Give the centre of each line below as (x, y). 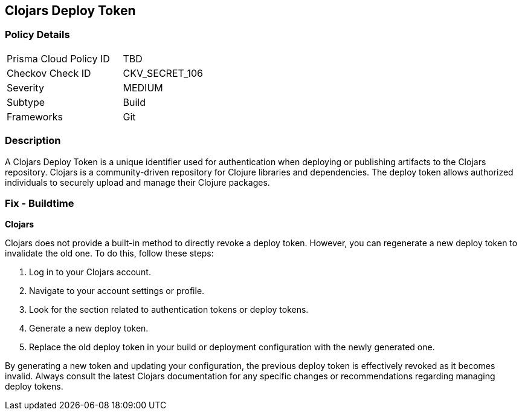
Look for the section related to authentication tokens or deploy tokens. (169, 310)
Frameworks (35, 116)
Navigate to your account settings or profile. (117, 291)
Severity (25, 87)
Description (33, 141)
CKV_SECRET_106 (163, 73)
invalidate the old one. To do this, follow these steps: (109, 253)
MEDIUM (143, 87)
